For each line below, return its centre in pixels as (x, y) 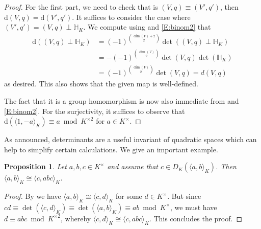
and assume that (133, 166)
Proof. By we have (33, 196)
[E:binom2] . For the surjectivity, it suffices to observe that (95, 111)
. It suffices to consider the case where (131, 17)
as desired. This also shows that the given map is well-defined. (101, 84)
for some (129, 196)
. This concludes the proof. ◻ (196, 218)
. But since (184, 196)
